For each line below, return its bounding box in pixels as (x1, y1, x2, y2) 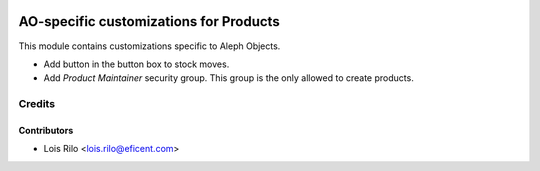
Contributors (18, 124, 74, 136)
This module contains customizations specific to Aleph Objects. (18, 40, 281, 52)
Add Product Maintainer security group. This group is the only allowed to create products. (43, 72, 414, 84)
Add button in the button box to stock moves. (43, 58, 230, 70)
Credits (18, 97, 55, 111)
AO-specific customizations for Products (18, 13, 280, 30)
